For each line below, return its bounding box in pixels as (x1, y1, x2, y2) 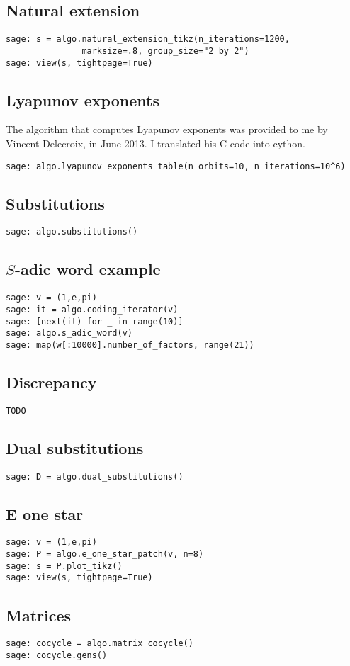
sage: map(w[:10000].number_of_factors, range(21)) (6, 339, 254, 350)
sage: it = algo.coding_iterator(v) (6, 304, 179, 315)
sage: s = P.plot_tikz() (6, 560, 123, 571)
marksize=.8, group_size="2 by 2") (81, 45, 249, 56)
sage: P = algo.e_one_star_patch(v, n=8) (6, 549, 204, 560)
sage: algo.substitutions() (6, 227, 138, 237)
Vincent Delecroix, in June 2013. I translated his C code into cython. (6, 135, 305, 150)
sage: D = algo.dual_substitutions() (6, 471, 184, 482)
